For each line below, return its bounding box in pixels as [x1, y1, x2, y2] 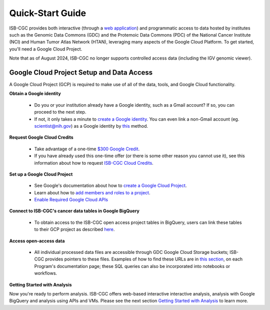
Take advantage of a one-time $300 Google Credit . [34, 146, 140, 152]
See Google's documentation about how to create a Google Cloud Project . [34, 183, 187, 189]
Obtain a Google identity [9, 91, 61, 97]
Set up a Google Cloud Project [9, 171, 73, 177]
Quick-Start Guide [9, 8, 86, 19]
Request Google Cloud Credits [9, 134, 73, 140]
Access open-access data [9, 238, 65, 244]
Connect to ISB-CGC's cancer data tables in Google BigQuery [9, 208, 140, 214]
